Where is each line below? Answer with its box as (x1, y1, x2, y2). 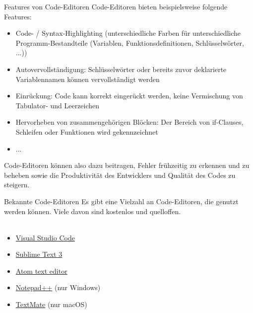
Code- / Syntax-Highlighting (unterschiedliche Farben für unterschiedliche (15, 28, 241, 38)
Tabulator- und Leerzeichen (15, 100, 100, 110)
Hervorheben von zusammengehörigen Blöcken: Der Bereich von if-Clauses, (15, 117, 244, 127)
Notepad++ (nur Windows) (15, 282, 101, 293)
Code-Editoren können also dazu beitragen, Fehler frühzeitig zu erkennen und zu (4, 160, 250, 170)
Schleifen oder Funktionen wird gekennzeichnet (15, 126, 158, 137)
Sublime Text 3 (15, 249, 63, 259)
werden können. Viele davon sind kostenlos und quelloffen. (4, 206, 181, 216)
